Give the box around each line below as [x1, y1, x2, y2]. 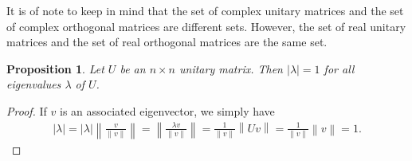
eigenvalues [6, 76, 61, 92]
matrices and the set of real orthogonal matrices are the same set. [6, 33, 328, 50]
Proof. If [6, 102, 47, 119]
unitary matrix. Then [179, 60, 283, 77]
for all [324, 60, 355, 77]
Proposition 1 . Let [6, 60, 104, 77]
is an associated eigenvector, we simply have [60, 102, 275, 119]
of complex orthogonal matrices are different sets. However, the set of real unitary [6, 18, 406, 34]
